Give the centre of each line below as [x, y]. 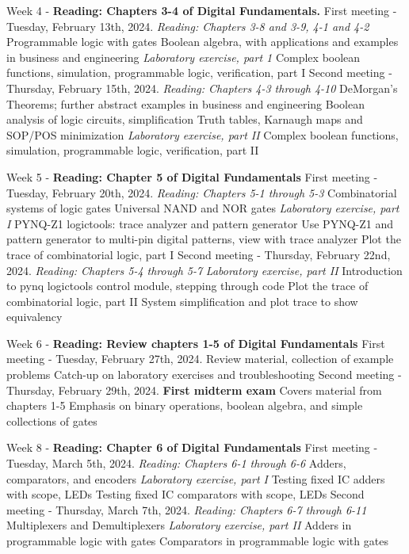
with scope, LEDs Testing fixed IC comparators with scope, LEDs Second [185, 494]
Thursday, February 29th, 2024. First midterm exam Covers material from [194, 390]
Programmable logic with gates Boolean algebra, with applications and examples [203, 42]
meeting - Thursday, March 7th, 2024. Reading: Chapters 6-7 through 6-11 [187, 509]
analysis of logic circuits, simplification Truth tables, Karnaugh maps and [185, 119]
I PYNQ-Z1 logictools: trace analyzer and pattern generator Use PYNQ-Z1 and [200, 223]
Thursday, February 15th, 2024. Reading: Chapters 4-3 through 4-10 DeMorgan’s [202, 88]
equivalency [34, 317]
